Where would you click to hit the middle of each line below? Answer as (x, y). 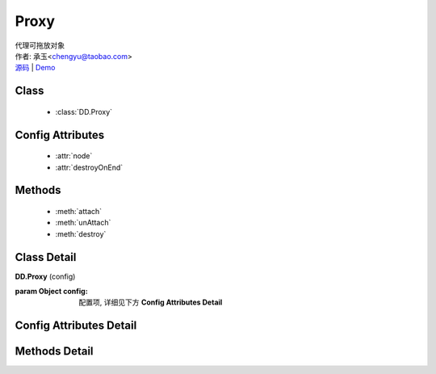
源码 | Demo (35, 68)
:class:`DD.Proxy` (84, 111)
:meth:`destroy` (81, 233)
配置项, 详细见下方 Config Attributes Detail (151, 302)
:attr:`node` (74, 156)
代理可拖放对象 (40, 45)
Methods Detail (54, 351)
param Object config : (51, 292)
